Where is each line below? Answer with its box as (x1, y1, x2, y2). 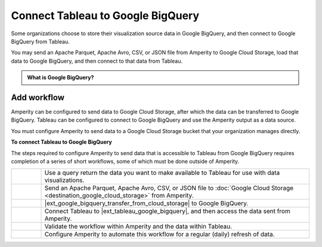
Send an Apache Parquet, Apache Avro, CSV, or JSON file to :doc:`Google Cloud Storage (44, 184, 294, 192)
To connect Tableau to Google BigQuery (11, 138, 113, 146)
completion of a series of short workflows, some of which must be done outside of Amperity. (11, 158, 240, 165)
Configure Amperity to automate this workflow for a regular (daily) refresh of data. (44, 230, 275, 239)
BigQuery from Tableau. (11, 38, 70, 45)
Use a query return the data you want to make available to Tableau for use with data (44, 169, 280, 177)
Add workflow (11, 92, 65, 103)
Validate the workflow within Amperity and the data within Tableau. (44, 223, 233, 231)
